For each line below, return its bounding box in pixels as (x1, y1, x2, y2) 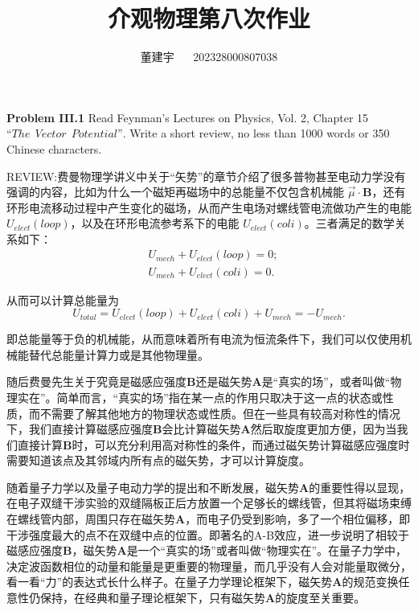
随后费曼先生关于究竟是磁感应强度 (6, 373, 186, 390)
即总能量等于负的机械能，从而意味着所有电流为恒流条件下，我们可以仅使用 (6, 330, 400, 347)
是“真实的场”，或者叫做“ (261, 373, 391, 390)
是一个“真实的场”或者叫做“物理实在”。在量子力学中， (126, 542, 408, 559)
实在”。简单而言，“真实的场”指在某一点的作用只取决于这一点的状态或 (17, 388, 383, 405)
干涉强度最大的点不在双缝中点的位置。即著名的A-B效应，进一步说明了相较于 (6, 526, 410, 543)
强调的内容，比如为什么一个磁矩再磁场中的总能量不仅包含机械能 (6, 183, 344, 200)
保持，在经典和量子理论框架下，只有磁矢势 (39, 589, 265, 606)
